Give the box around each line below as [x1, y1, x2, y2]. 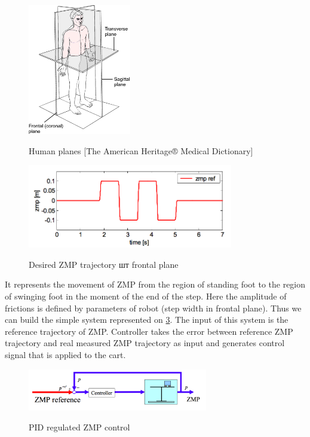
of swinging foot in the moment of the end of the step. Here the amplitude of [5, 290, 287, 302]
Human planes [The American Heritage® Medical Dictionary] [29, 144, 253, 157]
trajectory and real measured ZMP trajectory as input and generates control [5, 337, 285, 349]
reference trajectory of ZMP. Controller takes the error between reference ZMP [5, 325, 293, 337]
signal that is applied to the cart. [5, 349, 126, 361]
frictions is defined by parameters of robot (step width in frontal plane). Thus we [5, 301, 302, 314]
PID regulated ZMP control [29, 421, 130, 433]
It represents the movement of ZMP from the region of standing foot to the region [5, 278, 306, 291]
